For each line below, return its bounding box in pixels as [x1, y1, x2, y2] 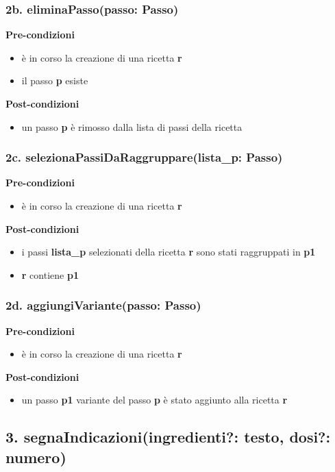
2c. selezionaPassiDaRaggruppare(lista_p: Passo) [5, 149, 283, 166]
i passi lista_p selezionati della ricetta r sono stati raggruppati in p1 [21, 245, 316, 259]
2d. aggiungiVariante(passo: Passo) [5, 297, 201, 314]
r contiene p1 [21, 267, 79, 282]
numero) [5, 446, 66, 467]
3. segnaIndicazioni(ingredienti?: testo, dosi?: [5, 426, 331, 447]
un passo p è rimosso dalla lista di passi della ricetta [21, 119, 243, 134]
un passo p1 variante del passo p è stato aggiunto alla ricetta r [21, 393, 288, 407]
